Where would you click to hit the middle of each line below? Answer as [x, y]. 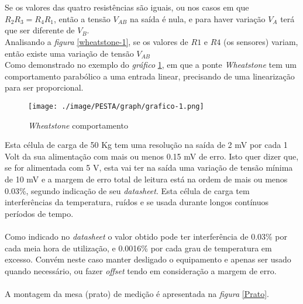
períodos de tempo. [39, 213]
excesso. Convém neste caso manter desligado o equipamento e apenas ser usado [148, 259]
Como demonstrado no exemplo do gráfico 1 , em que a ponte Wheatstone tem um [151, 65]
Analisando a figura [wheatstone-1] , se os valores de [97, 41]
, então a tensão [82, 18]
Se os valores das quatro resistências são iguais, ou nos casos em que [127, 7]
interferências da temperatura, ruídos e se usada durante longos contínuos [137, 202]
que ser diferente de [40, 30]
